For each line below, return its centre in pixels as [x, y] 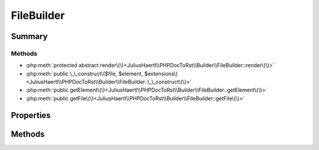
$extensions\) [161, 73]
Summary [29, 36]
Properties [31, 115]
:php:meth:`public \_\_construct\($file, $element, [84, 73]
